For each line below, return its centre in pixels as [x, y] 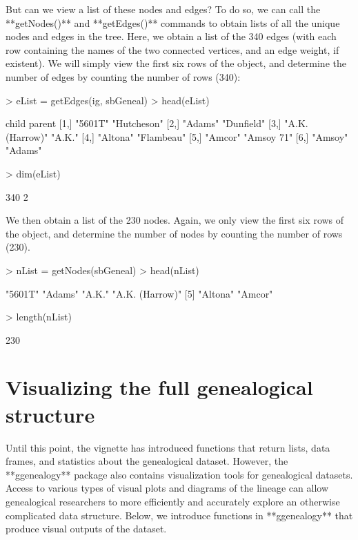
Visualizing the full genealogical [159, 387]
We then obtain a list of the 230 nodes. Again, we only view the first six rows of [175, 220]
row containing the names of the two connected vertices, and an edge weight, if [172, 49]
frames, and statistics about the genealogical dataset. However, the [147, 461]
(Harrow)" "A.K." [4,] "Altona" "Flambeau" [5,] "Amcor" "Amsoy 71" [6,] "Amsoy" [177, 136]
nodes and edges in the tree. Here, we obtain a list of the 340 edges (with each [171, 36]
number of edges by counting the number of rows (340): [123, 76]
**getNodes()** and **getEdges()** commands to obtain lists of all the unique [173, 22]
